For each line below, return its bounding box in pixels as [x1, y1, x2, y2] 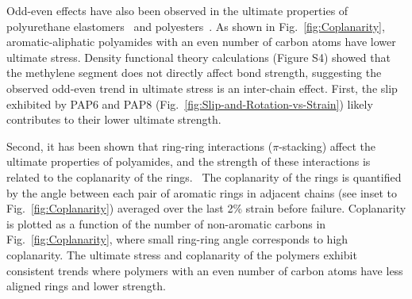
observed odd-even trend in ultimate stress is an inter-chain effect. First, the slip [6, 79, 398, 96]
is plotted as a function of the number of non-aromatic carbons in [6, 215, 326, 232]
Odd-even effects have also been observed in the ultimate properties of [6, 2, 348, 18]
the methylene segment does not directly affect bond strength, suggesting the [6, 64, 382, 81]
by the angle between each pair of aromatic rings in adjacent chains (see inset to [6, 184, 397, 201]
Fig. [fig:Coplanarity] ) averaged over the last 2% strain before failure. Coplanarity [6, 200, 406, 217]
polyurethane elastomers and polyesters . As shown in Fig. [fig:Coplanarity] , [6, 17, 385, 34]
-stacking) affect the [279, 137, 375, 154]
